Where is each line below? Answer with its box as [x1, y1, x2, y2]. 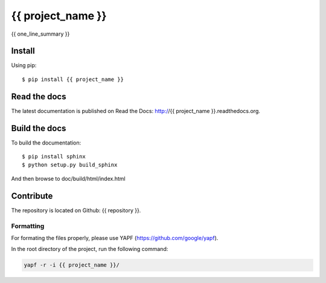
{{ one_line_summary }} [11, 30, 70, 37]
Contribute [11, 190, 53, 201]
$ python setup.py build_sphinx [22, 161, 118, 169]
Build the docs [11, 123, 66, 133]
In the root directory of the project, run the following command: [11, 246, 168, 253]
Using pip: [11, 62, 37, 69]
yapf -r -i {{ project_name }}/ [24, 262, 120, 268]
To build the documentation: [11, 139, 81, 146]
